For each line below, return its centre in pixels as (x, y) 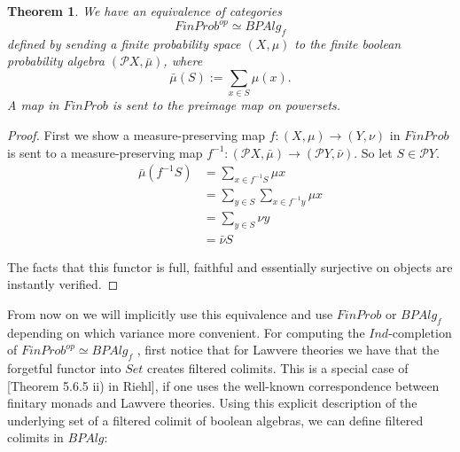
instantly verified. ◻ (63, 284)
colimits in (35, 437)
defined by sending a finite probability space (124, 43)
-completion (420, 332)
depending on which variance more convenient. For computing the (186, 332)
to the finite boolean (348, 43)
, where (183, 61)
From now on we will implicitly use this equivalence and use (170, 313)
